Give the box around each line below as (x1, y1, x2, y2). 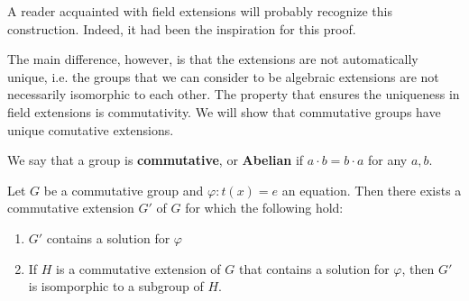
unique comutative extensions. (7, 120, 174, 139)
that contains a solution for (238, 259, 390, 278)
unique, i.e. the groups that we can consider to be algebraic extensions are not (7, 67, 439, 86)
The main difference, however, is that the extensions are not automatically (7, 50, 418, 68)
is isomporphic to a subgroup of (28, 277, 204, 296)
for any (368, 150, 408, 169)
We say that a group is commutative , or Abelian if (7, 150, 304, 169)
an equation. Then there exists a (281, 180, 462, 199)
